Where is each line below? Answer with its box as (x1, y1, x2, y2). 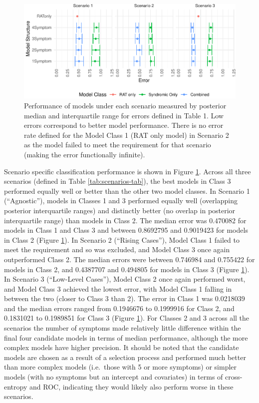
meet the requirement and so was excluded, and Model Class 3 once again (4, 244, 230, 255)
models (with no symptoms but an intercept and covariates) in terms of (4, 372, 223, 382)
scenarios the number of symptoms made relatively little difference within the (4, 323, 241, 333)
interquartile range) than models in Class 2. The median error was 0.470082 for (4, 215, 247, 225)
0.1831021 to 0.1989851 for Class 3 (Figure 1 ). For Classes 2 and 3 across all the (4, 313, 250, 323)
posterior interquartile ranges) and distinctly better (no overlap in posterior (4, 205, 236, 215)
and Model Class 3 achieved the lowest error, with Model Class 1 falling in (4, 283, 232, 294)
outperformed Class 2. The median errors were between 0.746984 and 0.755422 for (4, 254, 255, 264)
